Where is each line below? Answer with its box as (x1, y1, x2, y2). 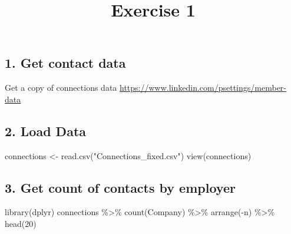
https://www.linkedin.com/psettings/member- (120, 81, 286, 94)
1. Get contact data (5, 54, 126, 72)
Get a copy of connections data (5, 81, 117, 94)
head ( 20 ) (5, 217, 37, 229)
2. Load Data (5, 121, 87, 140)
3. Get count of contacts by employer (5, 178, 236, 196)
